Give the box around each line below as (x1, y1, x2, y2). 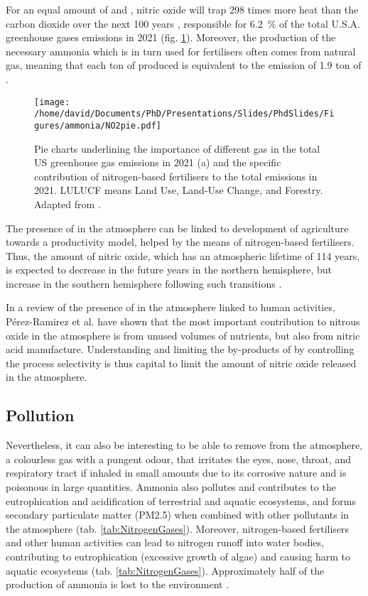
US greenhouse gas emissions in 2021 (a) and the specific (34, 155, 281, 170)
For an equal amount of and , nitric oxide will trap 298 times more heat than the (6, 2, 359, 16)
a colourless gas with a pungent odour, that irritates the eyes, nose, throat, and (6, 451, 351, 466)
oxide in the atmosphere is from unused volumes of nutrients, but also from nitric (6, 327, 360, 342)
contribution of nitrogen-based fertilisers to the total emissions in (34, 168, 318, 183)
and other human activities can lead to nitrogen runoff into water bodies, (6, 535, 324, 550)
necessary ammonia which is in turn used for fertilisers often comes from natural (6, 43, 356, 58)
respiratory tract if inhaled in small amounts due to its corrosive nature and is (6, 465, 347, 480)
